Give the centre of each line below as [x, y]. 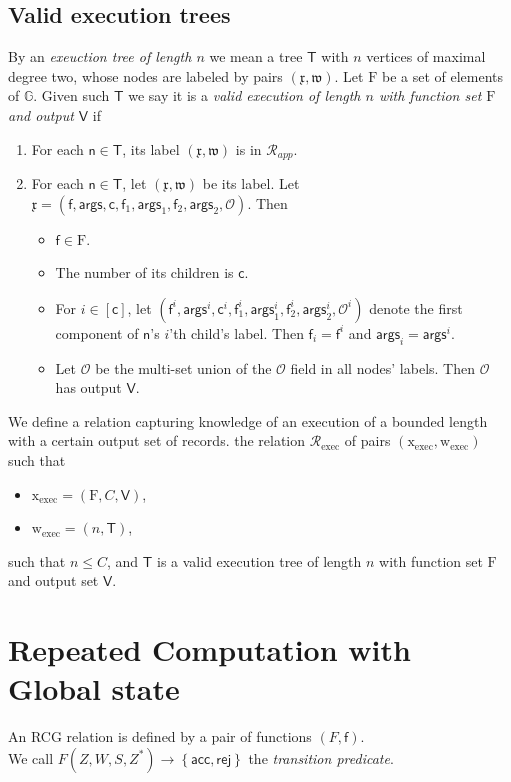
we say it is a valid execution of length [244, 95]
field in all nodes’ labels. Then [383, 367]
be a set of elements [442, 75]
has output [88, 387]
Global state [94, 688]
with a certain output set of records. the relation [157, 440]
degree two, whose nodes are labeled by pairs [145, 75]
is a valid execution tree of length [259, 560]
